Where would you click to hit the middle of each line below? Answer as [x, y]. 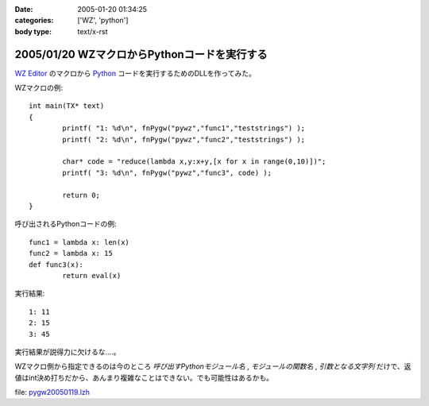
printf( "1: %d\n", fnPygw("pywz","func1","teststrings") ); [184, 128]
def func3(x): [56, 265]
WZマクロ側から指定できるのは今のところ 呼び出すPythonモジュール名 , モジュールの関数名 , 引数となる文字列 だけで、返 [213, 366]
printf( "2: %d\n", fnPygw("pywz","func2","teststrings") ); [184, 139]
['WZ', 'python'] [103, 21]
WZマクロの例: [39, 88]
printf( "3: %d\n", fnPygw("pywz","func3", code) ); [167, 172]
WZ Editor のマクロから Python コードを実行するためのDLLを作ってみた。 [135, 73]
